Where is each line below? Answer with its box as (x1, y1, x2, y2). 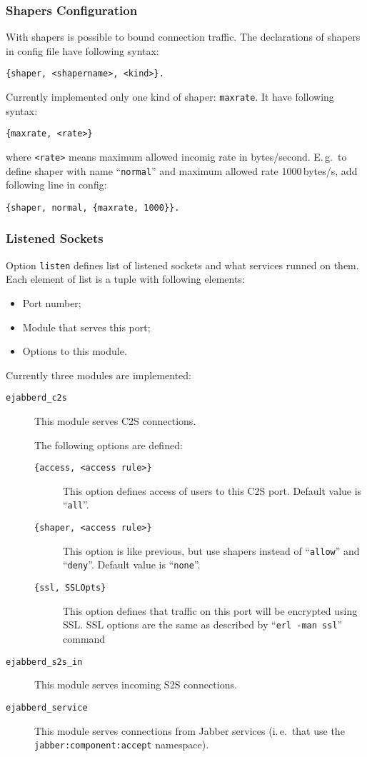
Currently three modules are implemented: (6, 367, 192, 382)
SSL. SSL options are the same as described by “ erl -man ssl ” (63, 617, 343, 632)
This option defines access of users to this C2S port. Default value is (63, 483, 362, 498)
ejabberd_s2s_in (6, 656, 83, 667)
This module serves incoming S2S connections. (34, 677, 237, 692)
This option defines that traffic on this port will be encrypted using (63, 603, 358, 618)
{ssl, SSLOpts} (34, 583, 106, 593)
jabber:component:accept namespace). (34, 737, 209, 752)
